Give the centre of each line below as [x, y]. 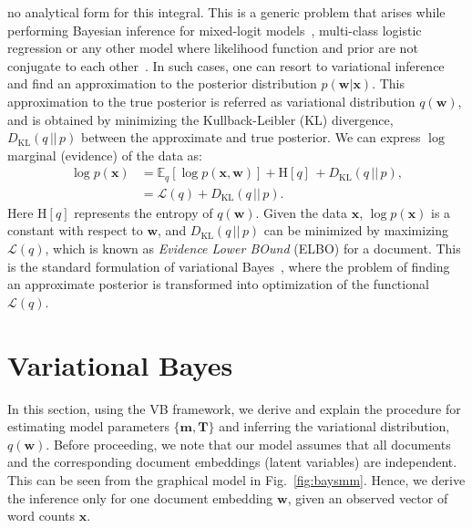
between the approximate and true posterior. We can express [251, 137]
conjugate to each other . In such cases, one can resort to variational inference [226, 65]
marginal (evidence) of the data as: [105, 155]
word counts [41, 516]
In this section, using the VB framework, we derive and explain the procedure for [234, 408]
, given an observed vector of [368, 497]
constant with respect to [75, 230]
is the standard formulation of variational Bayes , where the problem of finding [229, 266]
